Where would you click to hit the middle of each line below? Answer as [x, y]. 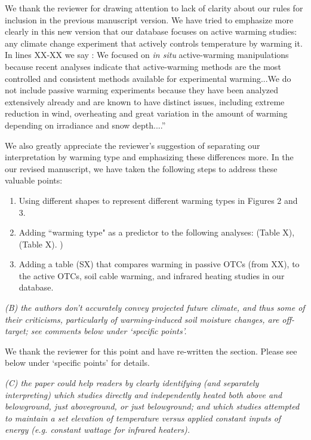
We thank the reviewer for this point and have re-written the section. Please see [151, 351]
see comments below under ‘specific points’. [109, 331]
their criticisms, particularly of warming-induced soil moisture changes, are [142, 319]
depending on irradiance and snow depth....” [85, 125]
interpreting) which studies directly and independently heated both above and [144, 394]
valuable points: [34, 180]
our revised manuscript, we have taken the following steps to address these [141, 168]
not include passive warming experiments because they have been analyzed [142, 90]
